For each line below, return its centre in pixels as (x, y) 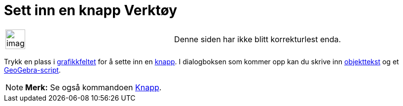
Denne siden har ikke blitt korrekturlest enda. (258, 39)
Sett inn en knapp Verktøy (91, 10)
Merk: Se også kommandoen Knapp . (93, 87)
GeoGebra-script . (33, 70)
